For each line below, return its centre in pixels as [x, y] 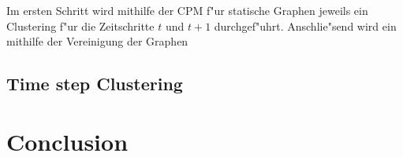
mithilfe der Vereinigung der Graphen [97, 41]
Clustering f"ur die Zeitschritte [80, 26]
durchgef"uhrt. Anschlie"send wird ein [305, 26]
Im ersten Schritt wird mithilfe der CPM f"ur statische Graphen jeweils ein [187, 10]
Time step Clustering [95, 84]
